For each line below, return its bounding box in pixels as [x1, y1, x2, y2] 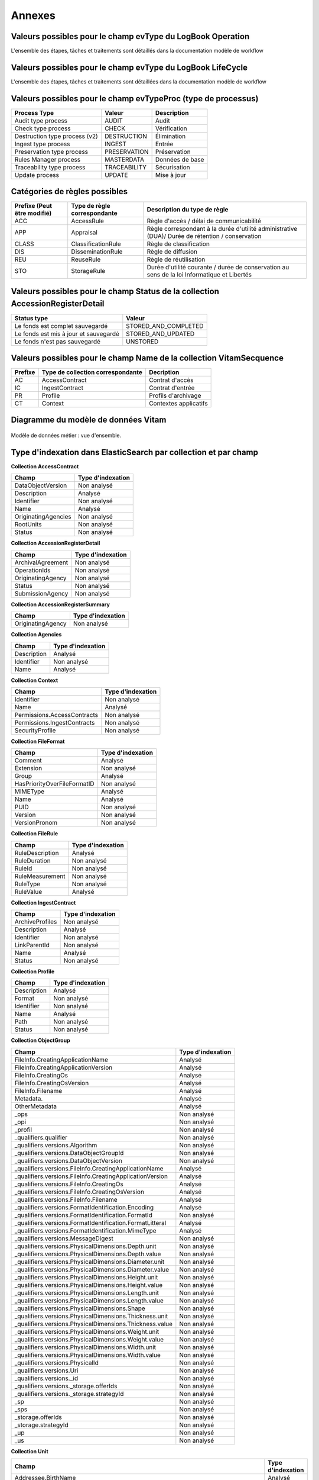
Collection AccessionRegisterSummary [11, 601, 110, 608]
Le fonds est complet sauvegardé [14, 321, 108, 330]
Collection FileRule [11, 830, 58, 837]
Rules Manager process [14, 155, 81, 163]
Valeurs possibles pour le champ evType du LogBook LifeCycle [11, 62, 248, 72]
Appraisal [71, 229, 97, 237]
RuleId [14, 864, 32, 873]
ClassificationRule [71, 240, 121, 248]
